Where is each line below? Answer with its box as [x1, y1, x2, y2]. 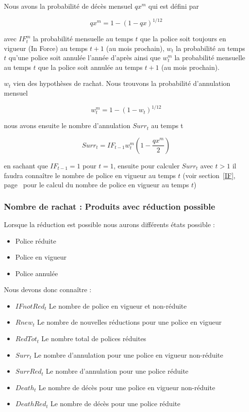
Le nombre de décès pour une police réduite [50, 398, 181, 409]
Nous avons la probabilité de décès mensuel [4, 1, 133, 11]
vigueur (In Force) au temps [4, 43, 88, 53]
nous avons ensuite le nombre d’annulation [4, 120, 131, 131]
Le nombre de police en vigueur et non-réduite [49, 300, 187, 311]
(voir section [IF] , [183, 170, 235, 180]
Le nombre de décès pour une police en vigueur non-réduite [38, 382, 216, 392]
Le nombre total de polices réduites [41, 333, 147, 344]
